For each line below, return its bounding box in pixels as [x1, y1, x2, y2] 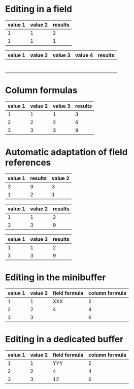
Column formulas [5, 85, 78, 96]
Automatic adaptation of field [5, 147, 128, 158]
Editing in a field [5, 3, 72, 15]
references [5, 157, 51, 168]
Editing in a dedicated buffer [5, 333, 124, 345]
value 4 [75, 52, 93, 59]
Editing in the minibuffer [5, 272, 106, 283]
